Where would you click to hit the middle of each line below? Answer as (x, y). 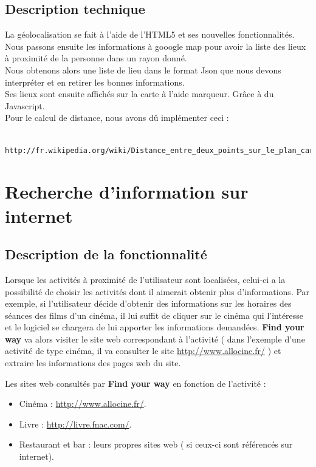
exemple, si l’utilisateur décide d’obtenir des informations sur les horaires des (148, 303)
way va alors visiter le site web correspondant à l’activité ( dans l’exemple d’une (155, 339)
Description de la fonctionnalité (106, 254)
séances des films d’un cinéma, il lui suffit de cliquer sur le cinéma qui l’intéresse (154, 315)
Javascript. (25, 105)
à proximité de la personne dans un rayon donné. (96, 58)
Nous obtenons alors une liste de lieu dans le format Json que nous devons (143, 70)
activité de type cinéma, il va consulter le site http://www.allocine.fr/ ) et (143, 351)
